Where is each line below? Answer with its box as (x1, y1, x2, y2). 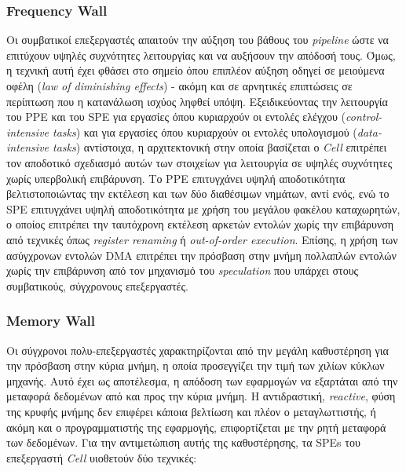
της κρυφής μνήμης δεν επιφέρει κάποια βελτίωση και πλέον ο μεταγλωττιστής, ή (6, 403, 376, 419)
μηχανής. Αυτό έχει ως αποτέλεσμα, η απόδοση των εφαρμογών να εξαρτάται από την (6, 372, 398, 389)
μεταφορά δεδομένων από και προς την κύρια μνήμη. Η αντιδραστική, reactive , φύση (6, 388, 396, 404)
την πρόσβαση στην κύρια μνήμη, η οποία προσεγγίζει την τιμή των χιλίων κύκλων (6, 357, 385, 374)
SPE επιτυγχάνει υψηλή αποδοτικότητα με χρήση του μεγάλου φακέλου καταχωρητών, (6, 200, 401, 217)
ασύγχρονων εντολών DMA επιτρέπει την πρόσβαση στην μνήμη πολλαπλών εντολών (6, 246, 397, 263)
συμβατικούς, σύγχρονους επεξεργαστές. (6, 277, 188, 294)
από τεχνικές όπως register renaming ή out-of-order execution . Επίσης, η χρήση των (6, 231, 398, 247)
